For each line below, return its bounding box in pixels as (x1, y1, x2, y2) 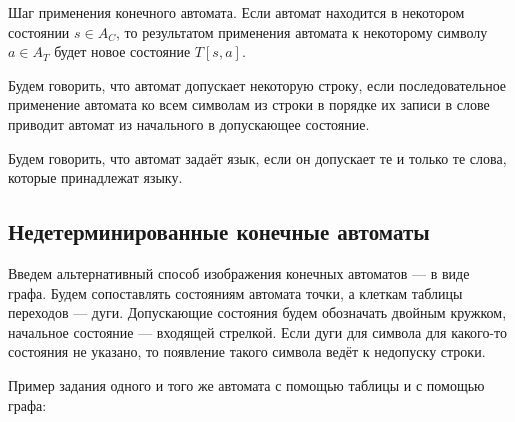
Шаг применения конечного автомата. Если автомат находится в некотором (8, 2, 465, 22)
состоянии (8, 21, 70, 42)
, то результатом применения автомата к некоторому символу (116, 21, 488, 42)
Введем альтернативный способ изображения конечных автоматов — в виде (8, 262, 470, 283)
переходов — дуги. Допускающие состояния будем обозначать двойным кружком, (8, 302, 507, 323)
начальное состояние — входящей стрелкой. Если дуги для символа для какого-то (8, 321, 508, 342)
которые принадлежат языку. (8, 167, 183, 188)
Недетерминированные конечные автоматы (8, 216, 430, 247)
